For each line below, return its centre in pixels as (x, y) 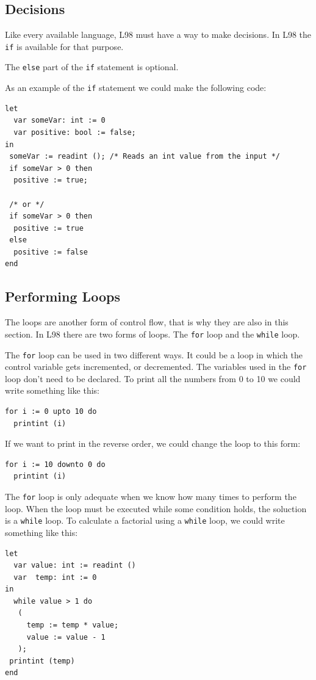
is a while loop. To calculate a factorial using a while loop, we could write (145, 520)
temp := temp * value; (73, 625)
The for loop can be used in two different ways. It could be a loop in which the (154, 354)
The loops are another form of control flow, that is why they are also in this (147, 322)
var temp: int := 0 (55, 577)
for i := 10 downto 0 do (55, 464)
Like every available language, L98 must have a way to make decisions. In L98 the (158, 34)
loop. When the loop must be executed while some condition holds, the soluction (156, 508)
